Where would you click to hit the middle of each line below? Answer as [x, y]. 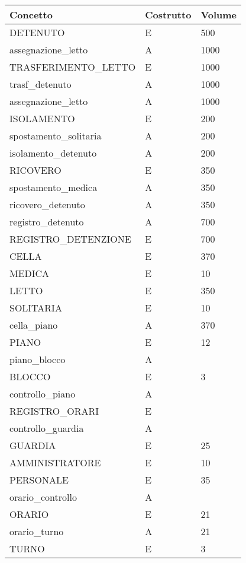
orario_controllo [43, 497]
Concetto [31, 15]
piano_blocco [38, 359]
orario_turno [37, 531]
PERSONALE [39, 480]
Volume [219, 15]
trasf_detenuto [41, 84]
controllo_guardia [47, 428]
